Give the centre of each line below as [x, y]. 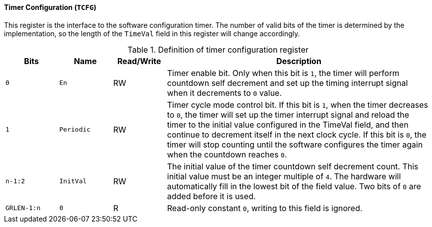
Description [299, 61]
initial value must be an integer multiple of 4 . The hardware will [284, 176]
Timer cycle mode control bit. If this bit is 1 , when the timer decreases [298, 105]
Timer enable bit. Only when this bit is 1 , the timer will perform [283, 73]
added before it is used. [211, 196]
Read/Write [139, 61]
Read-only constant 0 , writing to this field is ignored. [265, 208]
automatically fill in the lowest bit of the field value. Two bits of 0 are [294, 186]
